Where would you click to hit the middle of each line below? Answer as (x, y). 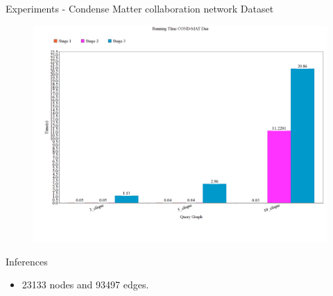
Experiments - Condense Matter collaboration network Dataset (140, 8)
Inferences (27, 261)
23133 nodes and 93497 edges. (85, 285)
